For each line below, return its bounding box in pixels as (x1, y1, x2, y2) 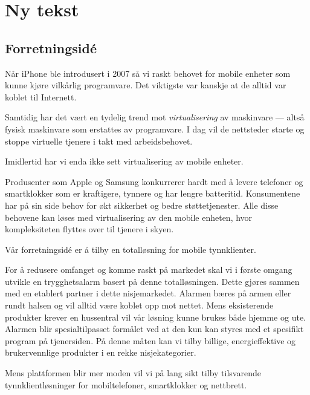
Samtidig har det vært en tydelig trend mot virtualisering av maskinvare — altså (5, 111, 305, 123)
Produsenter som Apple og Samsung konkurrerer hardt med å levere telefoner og (5, 175, 303, 188)
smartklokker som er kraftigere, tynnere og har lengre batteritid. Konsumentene (5, 187, 300, 200)
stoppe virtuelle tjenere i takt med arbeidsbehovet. (5, 134, 193, 147)
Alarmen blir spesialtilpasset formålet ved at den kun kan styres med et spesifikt (5, 322, 304, 335)
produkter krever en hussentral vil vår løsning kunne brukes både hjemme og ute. (5, 310, 306, 323)
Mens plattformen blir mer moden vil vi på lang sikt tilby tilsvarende (5, 367, 261, 379)
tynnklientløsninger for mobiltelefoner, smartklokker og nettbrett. (5, 378, 247, 391)
